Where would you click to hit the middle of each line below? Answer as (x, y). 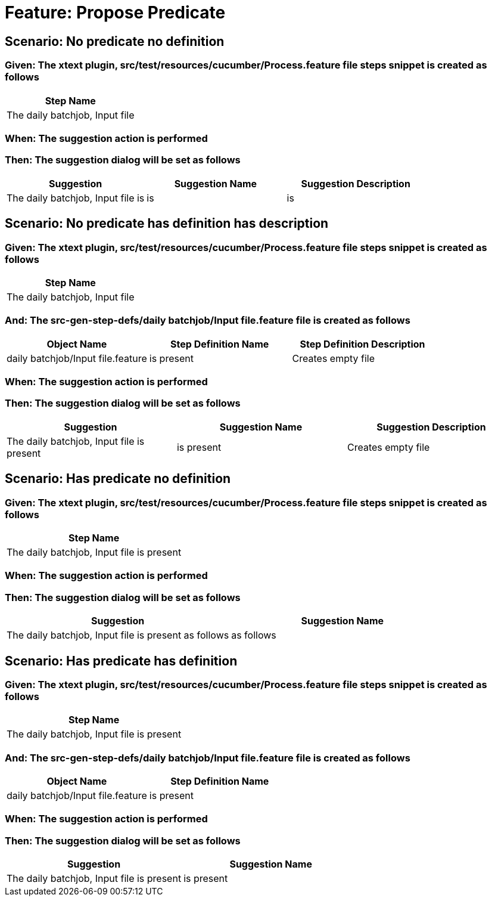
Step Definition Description (362, 344)
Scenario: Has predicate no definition (118, 479)
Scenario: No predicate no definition (115, 41)
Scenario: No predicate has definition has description (167, 224)
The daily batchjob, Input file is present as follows (118, 635)
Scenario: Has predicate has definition (121, 661)
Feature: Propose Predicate (115, 13)
